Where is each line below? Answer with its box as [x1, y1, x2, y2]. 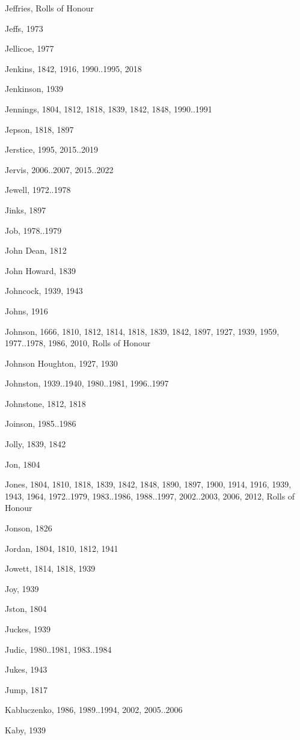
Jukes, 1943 [5, 663, 47, 676]
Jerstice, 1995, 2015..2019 [5, 143, 99, 156]
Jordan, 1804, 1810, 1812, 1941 [5, 542, 118, 554]
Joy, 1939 [5, 582, 39, 595]
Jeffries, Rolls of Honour [5, 2, 94, 14]
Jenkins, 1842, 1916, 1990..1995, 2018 [5, 62, 142, 75]
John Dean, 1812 [5, 244, 67, 257]
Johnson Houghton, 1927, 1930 [5, 356, 118, 369]
